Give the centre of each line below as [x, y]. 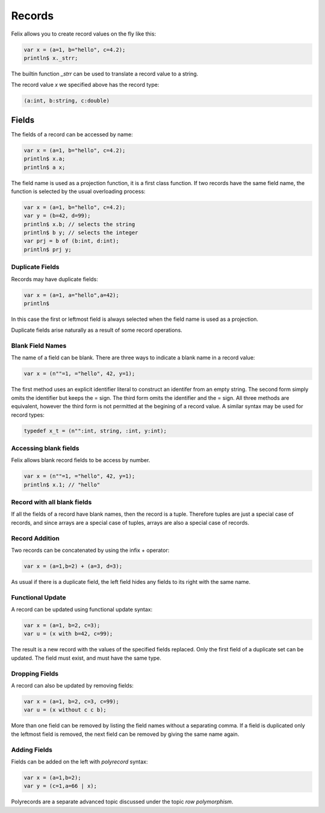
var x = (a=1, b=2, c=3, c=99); [72, 701]
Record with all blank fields [51, 502]
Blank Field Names [39, 346]
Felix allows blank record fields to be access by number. [81, 460]
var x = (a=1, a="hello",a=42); [72, 295]
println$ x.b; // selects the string [79, 224]
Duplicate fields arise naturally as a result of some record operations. [97, 330]
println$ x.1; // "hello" [62, 485]
